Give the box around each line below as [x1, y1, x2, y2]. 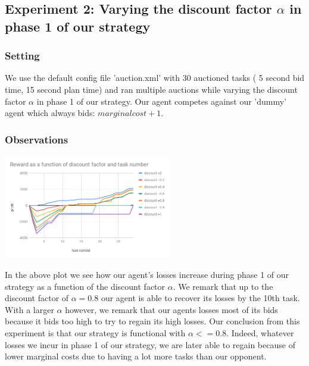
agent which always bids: [5, 107, 95, 119]
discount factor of [5, 292, 69, 304]
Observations [5, 132, 68, 146]
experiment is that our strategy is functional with [5, 326, 186, 339]
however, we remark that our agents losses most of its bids [65, 303, 278, 315]
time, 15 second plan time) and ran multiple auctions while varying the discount [5, 83, 298, 95]
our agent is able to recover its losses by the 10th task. [101, 292, 300, 304]
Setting [5, 48, 40, 63]
